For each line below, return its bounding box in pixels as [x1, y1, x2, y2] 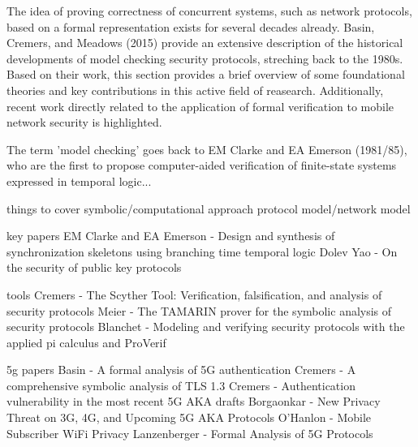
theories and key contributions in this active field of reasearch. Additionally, [6, 81, 384, 98]
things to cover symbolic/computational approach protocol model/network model [6, 200, 411, 217]
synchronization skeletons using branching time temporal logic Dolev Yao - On [6, 243, 398, 260]
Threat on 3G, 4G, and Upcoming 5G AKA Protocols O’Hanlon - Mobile [6, 409, 372, 426]
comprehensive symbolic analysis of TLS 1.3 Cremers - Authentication [6, 376, 356, 393]
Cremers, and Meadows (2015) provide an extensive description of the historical [6, 34, 403, 51]
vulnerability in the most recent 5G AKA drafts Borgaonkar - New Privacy [6, 393, 381, 410]
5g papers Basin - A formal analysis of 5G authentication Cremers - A [6, 361, 356, 378]
